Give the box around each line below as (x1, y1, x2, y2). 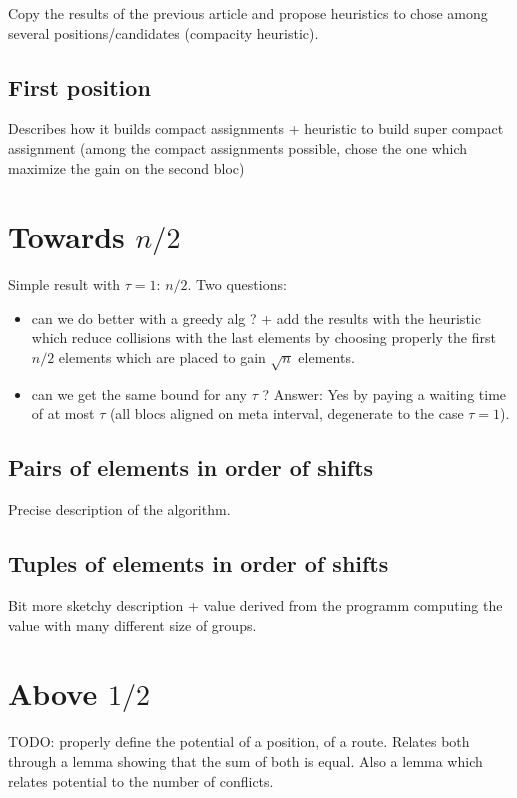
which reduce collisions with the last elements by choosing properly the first (31, 327, 496, 348)
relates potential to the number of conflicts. (8, 770, 274, 791)
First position (8, 71, 151, 102)
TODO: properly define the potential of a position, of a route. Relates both (8, 731, 470, 752)
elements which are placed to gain (58, 347, 266, 368)
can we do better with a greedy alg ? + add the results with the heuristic (31, 307, 481, 328)
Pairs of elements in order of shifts (8, 452, 374, 483)
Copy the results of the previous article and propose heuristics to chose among (8, 3, 488, 23)
